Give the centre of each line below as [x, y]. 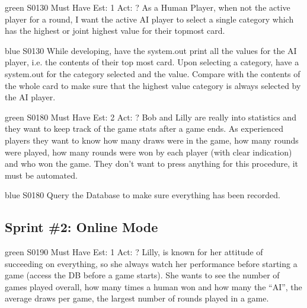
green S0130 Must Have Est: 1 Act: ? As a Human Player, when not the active [148, 7]
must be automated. [41, 175]
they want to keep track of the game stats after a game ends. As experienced [144, 128]
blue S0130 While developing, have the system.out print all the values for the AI [151, 50]
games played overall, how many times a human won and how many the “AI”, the [153, 286]
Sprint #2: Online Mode [81, 227]
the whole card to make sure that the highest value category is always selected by [153, 85]
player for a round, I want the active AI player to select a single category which [149, 19]
